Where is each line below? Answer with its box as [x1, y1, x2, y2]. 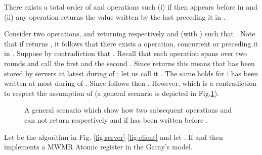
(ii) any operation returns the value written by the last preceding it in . [4, 11, 226, 22]
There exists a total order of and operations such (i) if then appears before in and [4, 2, 257, 12]
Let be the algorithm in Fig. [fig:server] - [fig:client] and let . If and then [4, 131, 223, 142]
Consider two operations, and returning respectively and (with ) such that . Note [4, 28, 255, 39]
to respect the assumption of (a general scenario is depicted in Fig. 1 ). [4, 87, 219, 98]
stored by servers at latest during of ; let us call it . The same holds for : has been [4, 68, 258, 78]
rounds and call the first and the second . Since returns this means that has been [4, 58, 255, 68]
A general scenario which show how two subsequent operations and [24, 105, 232, 115]
